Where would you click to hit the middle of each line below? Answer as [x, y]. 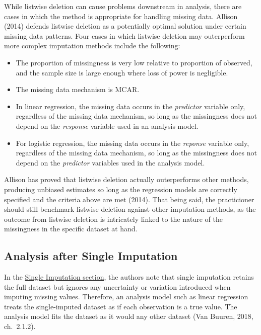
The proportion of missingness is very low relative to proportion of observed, [134, 62]
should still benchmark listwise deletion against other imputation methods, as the [130, 209]
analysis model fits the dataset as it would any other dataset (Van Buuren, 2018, [129, 316]
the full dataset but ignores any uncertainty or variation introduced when [117, 286]
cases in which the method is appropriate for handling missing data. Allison [121, 16]
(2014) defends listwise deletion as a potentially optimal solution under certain [125, 26]
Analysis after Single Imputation [91, 256]
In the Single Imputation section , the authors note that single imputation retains [129, 277]
